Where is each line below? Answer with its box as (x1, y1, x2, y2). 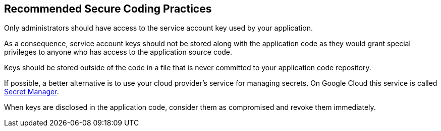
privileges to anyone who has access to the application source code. (4, 48, 233, 57)
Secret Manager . (4, 87, 59, 96)
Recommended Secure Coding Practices (4, 3, 212, 15)
